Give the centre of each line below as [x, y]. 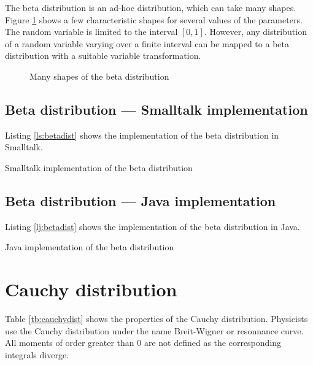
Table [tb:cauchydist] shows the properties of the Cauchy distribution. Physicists [156, 319]
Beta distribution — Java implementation [141, 200]
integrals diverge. [37, 354]
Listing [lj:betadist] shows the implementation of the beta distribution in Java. [153, 226]
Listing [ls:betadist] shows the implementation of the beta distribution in [142, 135]
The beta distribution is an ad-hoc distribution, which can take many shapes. [151, 7]
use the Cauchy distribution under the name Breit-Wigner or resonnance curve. [154, 330]
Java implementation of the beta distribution [90, 247]
